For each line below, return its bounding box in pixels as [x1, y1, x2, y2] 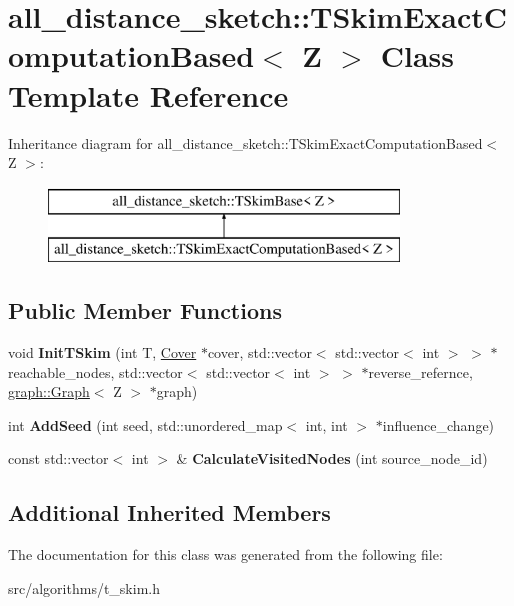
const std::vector [8, 448, 109, 469]
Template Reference [8, 74, 289, 115]
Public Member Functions [8, 295, 282, 326]
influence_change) [382, 414, 495, 435]
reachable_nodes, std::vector [8, 361, 183, 382]
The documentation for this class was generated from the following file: [8, 544, 443, 565]
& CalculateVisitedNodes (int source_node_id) [176, 448, 488, 469]
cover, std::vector [207, 342, 312, 363]
